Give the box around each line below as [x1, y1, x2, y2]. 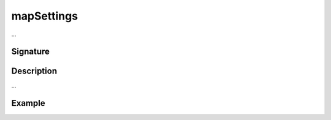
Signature [11, 47, 50, 57]
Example [11, 98, 45, 108]
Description [11, 66, 58, 77]
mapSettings [11, 9, 78, 23]
